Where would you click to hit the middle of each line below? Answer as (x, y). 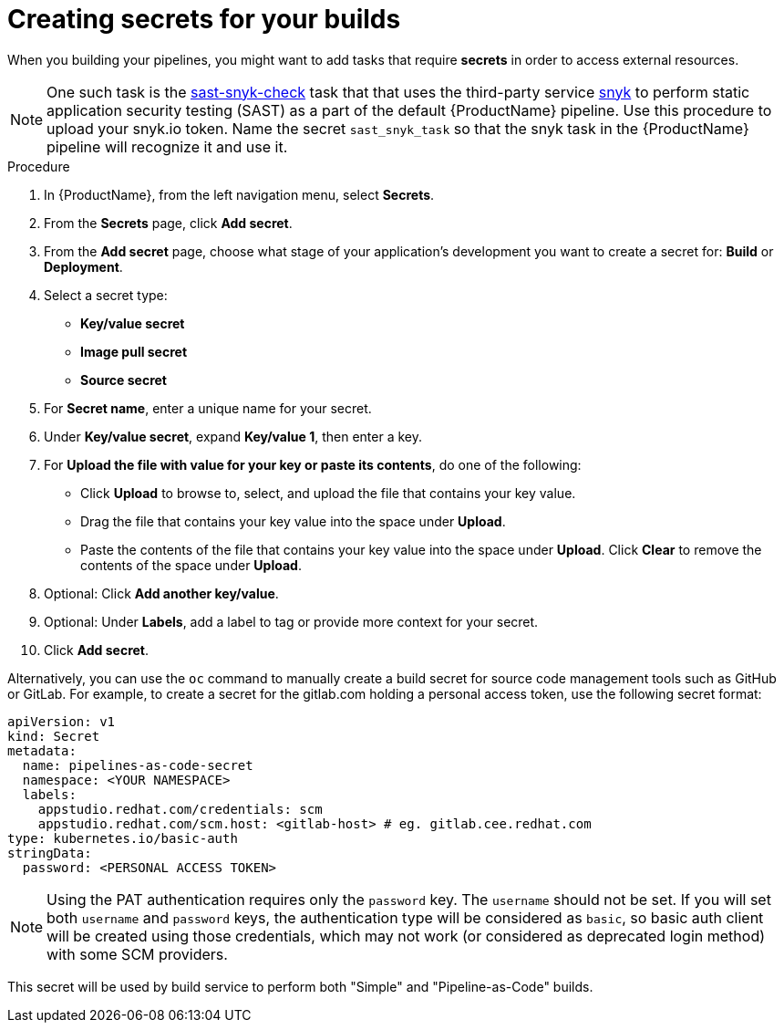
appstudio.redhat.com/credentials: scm (180, 809)
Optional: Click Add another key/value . (161, 593)
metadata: (42, 750)
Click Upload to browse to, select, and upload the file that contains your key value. (328, 493)
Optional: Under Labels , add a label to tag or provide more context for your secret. (291, 621)
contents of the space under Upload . (191, 565)
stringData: (50, 853)
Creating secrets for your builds (204, 19)
